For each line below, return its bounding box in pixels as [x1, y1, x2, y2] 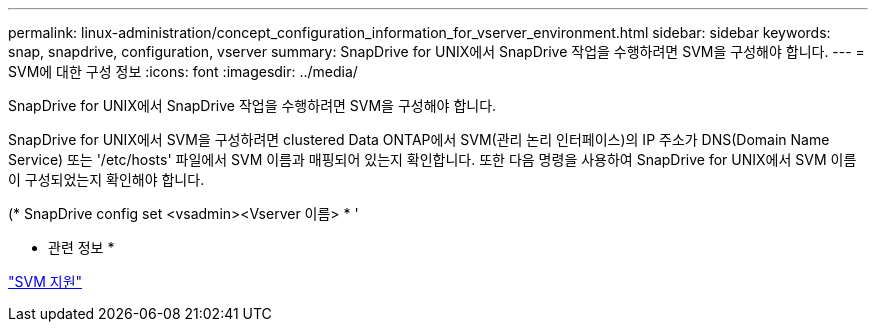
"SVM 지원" [8, 273, 83, 290]
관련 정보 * [48, 239, 115, 256]
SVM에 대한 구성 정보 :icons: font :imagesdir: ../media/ [8, 63, 358, 80]
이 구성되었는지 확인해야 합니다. [8, 171, 205, 188]
